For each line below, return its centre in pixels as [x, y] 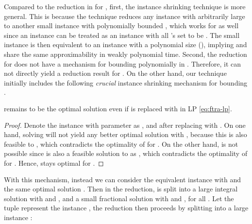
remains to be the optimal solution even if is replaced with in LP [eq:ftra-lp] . [118, 108]
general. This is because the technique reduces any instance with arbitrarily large [125, 16]
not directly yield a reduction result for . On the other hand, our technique [115, 73]
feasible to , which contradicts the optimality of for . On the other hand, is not [121, 144]
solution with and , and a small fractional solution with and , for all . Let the [119, 198]
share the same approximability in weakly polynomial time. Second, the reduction [126, 54]
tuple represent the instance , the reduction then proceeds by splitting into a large [126, 208]
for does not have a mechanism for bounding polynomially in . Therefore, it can [123, 63]
